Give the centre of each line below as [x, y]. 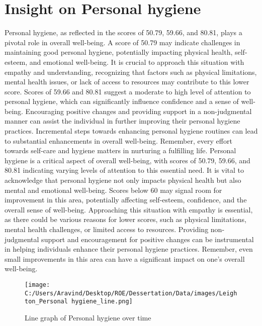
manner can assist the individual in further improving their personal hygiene [122, 121]
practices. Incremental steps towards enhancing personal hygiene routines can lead [131, 131]
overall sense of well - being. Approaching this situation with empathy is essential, [129, 209]
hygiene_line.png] [102, 302]
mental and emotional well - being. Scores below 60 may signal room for [113, 190]
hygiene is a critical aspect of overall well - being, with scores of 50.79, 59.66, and [127, 160]
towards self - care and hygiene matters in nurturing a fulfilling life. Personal [120, 150]
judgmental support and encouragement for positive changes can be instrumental [129, 239]
